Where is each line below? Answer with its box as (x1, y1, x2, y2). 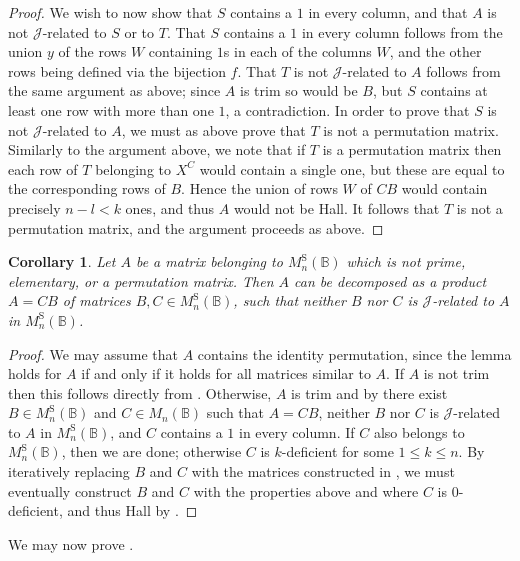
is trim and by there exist (291, 382, 448, 403)
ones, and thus (125, 197, 215, 218)
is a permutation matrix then (322, 139, 502, 160)
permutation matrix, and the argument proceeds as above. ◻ (8, 217, 384, 238)
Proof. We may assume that (8, 343, 179, 364)
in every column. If (239, 421, 355, 442)
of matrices (62, 290, 131, 311)
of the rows (58, 41, 127, 62)
